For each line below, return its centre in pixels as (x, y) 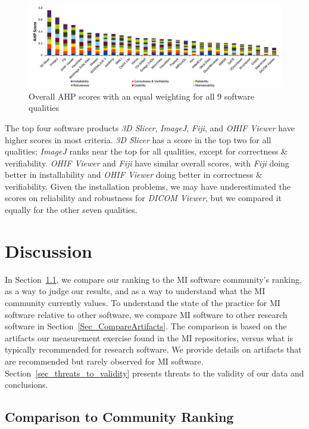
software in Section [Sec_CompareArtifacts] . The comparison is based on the (146, 326)
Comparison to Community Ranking (119, 417)
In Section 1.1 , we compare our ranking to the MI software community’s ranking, (153, 279)
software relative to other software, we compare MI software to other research (146, 314)
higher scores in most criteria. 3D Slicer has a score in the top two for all (138, 139)
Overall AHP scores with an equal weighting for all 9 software (141, 96)
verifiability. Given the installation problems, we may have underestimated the (148, 186)
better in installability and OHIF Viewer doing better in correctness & (134, 175)
